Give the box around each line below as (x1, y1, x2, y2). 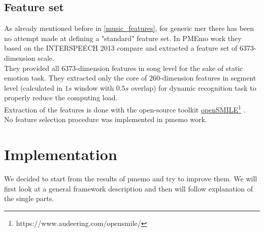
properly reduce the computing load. (4, 92, 118, 103)
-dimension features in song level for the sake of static (76, 62, 243, 73)
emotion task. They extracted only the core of (4, 72, 147, 83)
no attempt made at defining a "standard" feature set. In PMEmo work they (4, 32, 242, 43)
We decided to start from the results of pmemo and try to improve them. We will (4, 173, 257, 183)
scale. (38, 52, 54, 63)
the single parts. (4, 193, 54, 204)
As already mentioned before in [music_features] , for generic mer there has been (4, 23, 254, 33)
